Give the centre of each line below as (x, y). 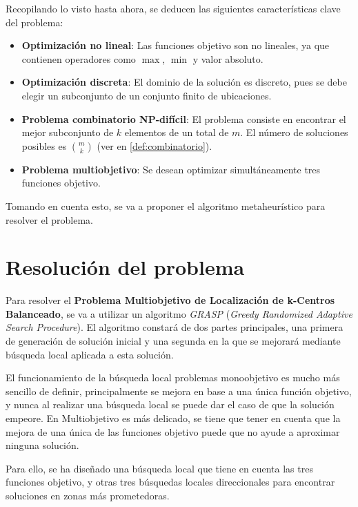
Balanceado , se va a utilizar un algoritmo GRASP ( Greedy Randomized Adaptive (179, 313)
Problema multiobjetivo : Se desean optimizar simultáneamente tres (171, 169)
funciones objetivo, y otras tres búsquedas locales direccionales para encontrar (170, 482)
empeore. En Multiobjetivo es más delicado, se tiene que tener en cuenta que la (173, 418)
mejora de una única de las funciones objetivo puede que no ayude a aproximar (173, 431)
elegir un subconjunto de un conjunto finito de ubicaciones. (147, 95)
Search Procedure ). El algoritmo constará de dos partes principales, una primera (175, 327)
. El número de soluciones (294, 132)
